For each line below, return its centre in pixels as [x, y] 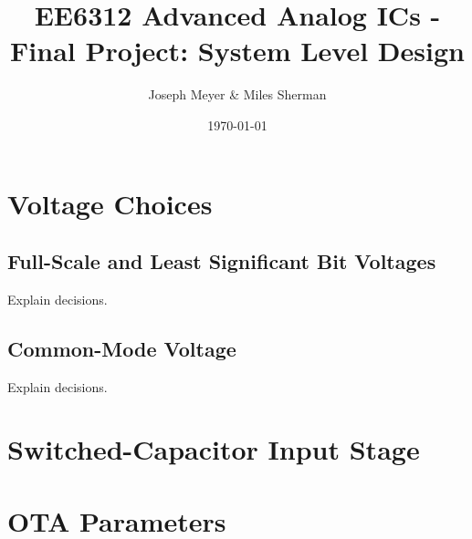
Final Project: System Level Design [237, 51]
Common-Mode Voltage [122, 348]
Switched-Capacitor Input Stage [214, 449]
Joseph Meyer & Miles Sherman [237, 94]
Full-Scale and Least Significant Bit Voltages [222, 261]
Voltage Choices [110, 203]
